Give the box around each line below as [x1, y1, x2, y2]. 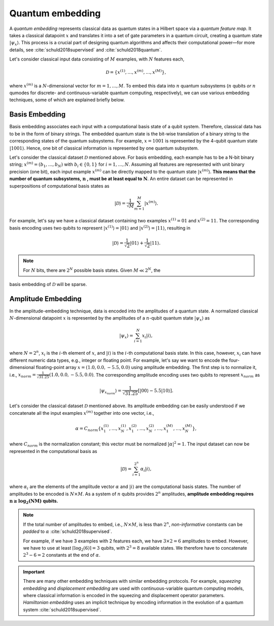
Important [23, 568, 45, 575]
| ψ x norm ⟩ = [99, 387, 122, 395]
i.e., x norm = [9, 372, 37, 379]
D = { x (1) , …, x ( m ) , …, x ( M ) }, [106, 69, 166, 75]
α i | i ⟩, [140, 466, 152, 473]
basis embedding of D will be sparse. [9, 281, 87, 288]
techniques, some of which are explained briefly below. [9, 97, 125, 103]
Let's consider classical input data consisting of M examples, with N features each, [9, 56, 185, 62]
